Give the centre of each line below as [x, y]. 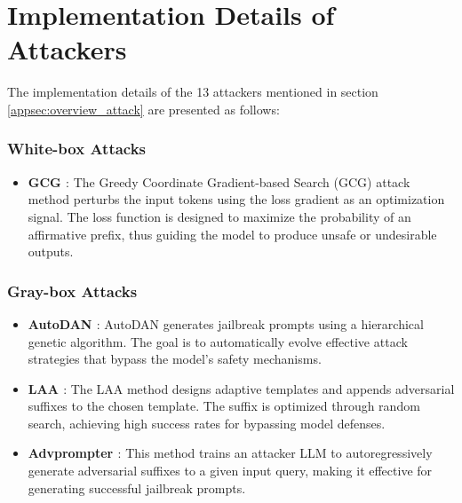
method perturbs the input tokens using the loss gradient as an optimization [236, 199]
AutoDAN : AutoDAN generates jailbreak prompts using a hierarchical [226, 323]
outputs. [51, 251]
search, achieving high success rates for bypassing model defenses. [207, 423]
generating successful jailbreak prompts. [137, 487]
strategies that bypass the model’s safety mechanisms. [175, 359]
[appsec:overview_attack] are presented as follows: [143, 109]
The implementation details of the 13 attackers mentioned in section [193, 92]
